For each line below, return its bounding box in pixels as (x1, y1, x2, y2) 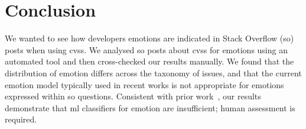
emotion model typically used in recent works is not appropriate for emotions (5, 78, 284, 91)
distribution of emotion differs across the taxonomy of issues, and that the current (5, 66, 302, 79)
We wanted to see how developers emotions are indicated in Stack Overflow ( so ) (5, 32, 294, 44)
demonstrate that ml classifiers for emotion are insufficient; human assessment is (5, 101, 295, 114)
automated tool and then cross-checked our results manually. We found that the (5, 55, 294, 67)
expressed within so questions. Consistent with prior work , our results (5, 90, 261, 102)
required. (5, 113, 37, 125)
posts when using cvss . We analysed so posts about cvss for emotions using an (5, 43, 288, 56)
